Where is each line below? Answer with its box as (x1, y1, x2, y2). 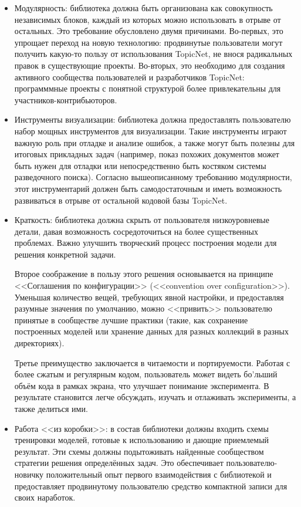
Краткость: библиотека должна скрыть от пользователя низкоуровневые (14, 214, 269, 226)
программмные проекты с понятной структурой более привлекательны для (14, 82, 281, 94)
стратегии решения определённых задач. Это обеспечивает (14, 457, 224, 469)
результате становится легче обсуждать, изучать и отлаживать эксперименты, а (14, 391, 296, 403)
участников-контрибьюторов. (14, 93, 117, 106)
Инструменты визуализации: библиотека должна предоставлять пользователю (14, 113, 291, 126)
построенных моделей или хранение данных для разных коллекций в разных (14, 325, 289, 337)
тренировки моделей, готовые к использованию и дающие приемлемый (14, 434, 269, 446)
